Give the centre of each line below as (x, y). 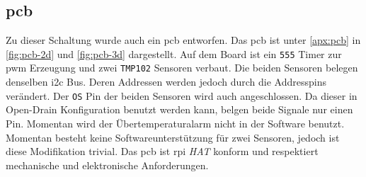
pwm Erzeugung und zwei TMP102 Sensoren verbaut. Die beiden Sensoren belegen (182, 68)
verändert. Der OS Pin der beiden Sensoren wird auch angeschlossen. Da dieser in (182, 95)
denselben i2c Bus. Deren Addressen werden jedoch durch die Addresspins (166, 82)
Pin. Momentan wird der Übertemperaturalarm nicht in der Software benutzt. (175, 123)
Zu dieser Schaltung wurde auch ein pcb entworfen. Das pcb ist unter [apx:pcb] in (183, 40)
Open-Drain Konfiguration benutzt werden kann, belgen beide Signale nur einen (179, 109)
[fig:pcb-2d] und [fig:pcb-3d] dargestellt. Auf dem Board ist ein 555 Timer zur (174, 53)
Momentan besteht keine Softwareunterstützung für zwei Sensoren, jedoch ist (173, 137)
